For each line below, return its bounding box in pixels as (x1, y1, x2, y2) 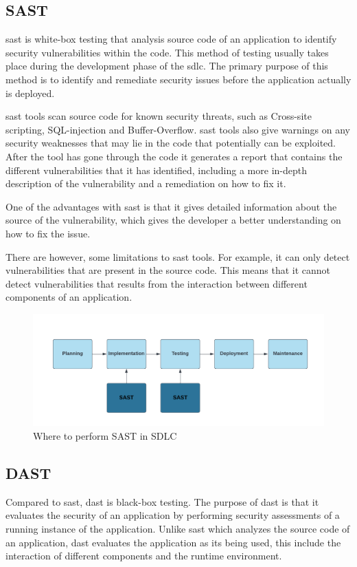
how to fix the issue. (5, 226, 91, 240)
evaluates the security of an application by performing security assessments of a (5, 508, 340, 522)
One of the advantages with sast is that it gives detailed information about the (5, 199, 337, 213)
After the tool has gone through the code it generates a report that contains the (5, 149, 343, 163)
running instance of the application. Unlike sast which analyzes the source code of (5, 522, 350, 536)
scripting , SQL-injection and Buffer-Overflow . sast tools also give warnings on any (5, 122, 350, 136)
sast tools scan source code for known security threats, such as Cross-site (5, 109, 312, 123)
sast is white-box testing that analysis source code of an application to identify (5, 32, 337, 46)
